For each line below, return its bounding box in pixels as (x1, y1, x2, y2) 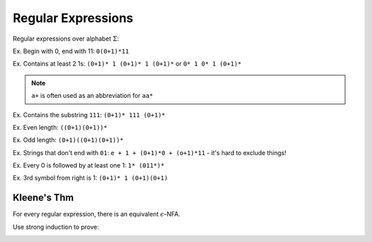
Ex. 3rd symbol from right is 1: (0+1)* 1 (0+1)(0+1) (12, 174, 168, 182)
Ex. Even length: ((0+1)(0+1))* (12, 123, 108, 131)
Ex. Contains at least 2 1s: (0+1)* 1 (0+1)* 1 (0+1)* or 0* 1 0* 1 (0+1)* (12, 59, 242, 68)
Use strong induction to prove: (12, 223, 99, 231)
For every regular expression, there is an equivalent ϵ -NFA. (12, 210, 180, 219)
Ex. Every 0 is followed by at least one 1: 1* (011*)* (12, 161, 165, 170)
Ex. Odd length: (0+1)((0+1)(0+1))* (12, 136, 124, 144)
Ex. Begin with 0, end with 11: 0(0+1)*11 (12, 47, 130, 55)
